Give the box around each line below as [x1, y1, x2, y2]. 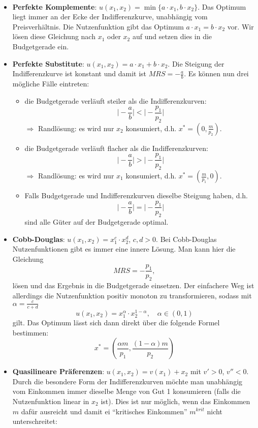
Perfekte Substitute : [12, 58, 84, 69]
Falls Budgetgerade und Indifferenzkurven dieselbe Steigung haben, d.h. [24, 190, 248, 201]
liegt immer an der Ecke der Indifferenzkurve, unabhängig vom [12, 11, 208, 22]
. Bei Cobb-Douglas [156, 233, 217, 244]
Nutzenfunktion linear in [12, 395, 89, 406]
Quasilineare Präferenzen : [12, 366, 105, 377]
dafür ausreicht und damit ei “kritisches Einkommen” [21, 406, 187, 416]
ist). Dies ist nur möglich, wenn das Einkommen [101, 395, 250, 406]
